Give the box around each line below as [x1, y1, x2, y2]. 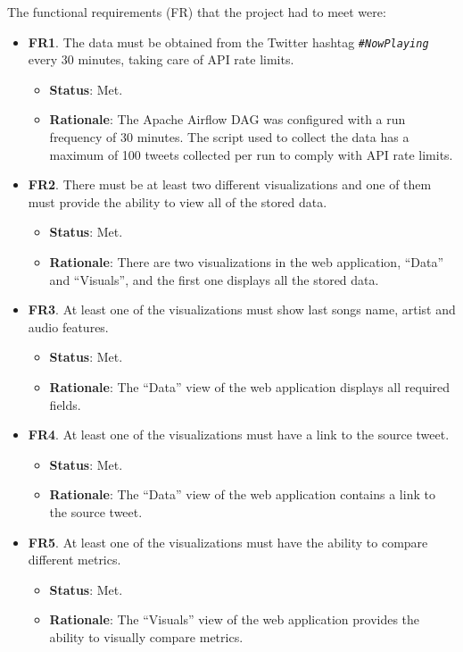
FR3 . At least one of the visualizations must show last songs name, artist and [28, 300, 456, 319]
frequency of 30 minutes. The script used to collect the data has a [49, 128, 409, 146]
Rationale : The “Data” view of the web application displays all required [49, 377, 451, 396]
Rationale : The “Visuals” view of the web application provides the [49, 610, 420, 629]
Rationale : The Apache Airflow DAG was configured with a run [49, 110, 406, 129]
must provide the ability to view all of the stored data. [28, 192, 327, 211]
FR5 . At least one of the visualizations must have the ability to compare [28, 532, 428, 551]
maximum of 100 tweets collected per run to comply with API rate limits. [49, 145, 453, 163]
